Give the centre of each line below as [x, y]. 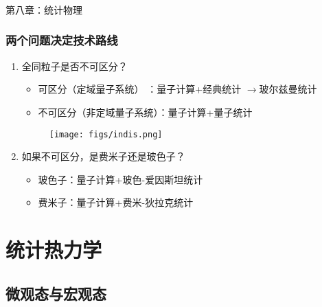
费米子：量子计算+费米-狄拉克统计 [116, 202]
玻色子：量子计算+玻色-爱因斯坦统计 [120, 179]
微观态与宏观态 [56, 293]
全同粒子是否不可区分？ [74, 66]
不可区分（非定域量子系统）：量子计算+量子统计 [145, 112]
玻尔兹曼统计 [288, 89]
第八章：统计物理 [44, 9]
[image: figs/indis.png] [106, 134]
